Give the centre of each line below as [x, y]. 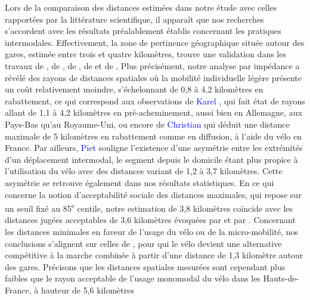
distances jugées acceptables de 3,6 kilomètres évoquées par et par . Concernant [150, 220]
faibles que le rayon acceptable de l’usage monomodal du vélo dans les [133, 278]
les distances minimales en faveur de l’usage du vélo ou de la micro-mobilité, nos [152, 231]
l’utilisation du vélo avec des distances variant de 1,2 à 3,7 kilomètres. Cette [144, 171]
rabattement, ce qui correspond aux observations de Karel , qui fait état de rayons [155, 100]
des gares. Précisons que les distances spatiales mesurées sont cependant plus [145, 266]
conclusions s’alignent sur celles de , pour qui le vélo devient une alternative [143, 243]
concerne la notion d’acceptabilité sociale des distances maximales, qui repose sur [153, 194]
